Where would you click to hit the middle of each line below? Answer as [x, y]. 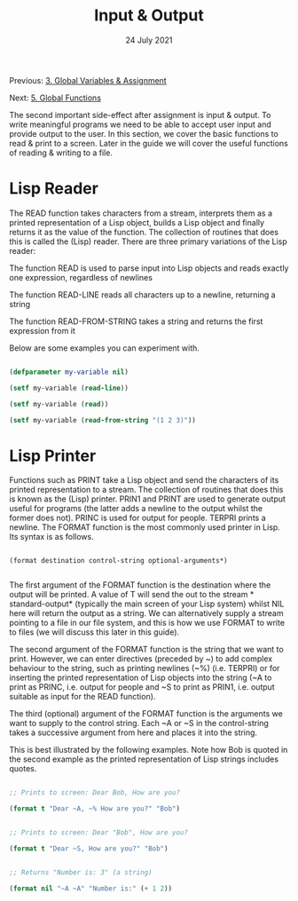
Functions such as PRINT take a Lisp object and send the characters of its [144, 480]
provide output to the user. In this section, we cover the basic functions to [144, 133]
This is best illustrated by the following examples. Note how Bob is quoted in [149, 750]
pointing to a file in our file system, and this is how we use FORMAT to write [147, 623]
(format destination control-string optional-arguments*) [118, 561]
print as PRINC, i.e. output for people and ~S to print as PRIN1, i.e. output [142, 687]
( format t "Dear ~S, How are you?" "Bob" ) [89, 849]
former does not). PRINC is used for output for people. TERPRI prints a [137, 518]
